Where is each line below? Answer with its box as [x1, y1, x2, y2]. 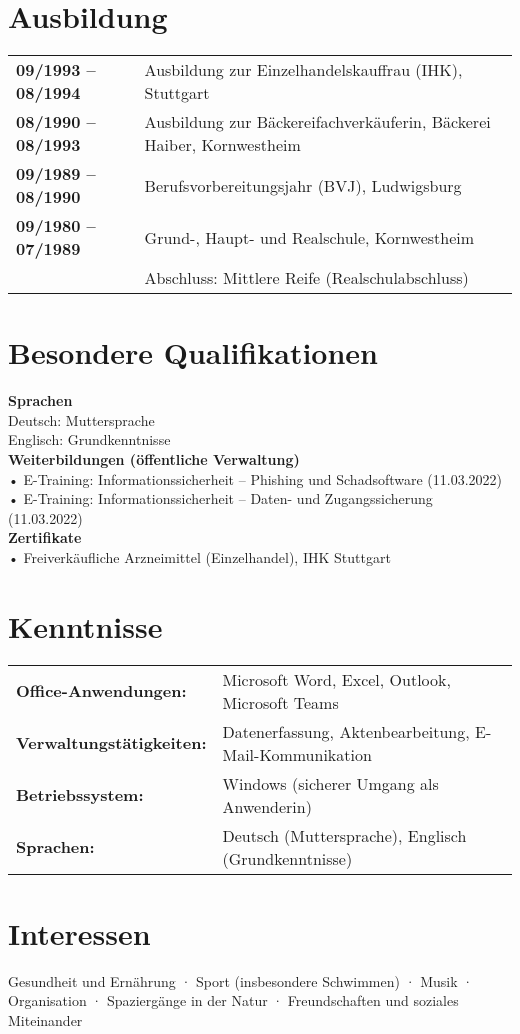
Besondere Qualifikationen [8, 332, 378, 373]
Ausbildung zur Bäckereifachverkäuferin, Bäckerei [144, 110, 491, 134]
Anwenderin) [222, 794, 312, 818]
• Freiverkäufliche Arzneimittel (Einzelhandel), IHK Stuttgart [8, 547, 391, 567]
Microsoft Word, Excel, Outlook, [222, 667, 451, 691]
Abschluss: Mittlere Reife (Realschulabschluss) [144, 266, 469, 290]
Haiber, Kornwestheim [144, 133, 301, 157]
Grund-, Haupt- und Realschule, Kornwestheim [144, 225, 475, 249]
